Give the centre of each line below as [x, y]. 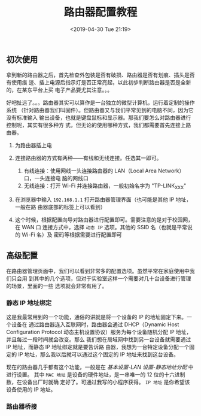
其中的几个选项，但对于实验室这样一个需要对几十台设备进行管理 [112, 278]
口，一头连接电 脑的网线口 [56, 178]
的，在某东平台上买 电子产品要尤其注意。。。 [59, 90]
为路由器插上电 [33, 145]
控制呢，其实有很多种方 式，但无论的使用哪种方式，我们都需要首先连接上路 [99, 125]
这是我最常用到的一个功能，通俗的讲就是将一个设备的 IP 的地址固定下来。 [97, 317]
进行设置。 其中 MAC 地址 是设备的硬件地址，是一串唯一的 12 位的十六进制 [96, 375]
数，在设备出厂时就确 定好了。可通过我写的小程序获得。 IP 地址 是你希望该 [98, 382]
